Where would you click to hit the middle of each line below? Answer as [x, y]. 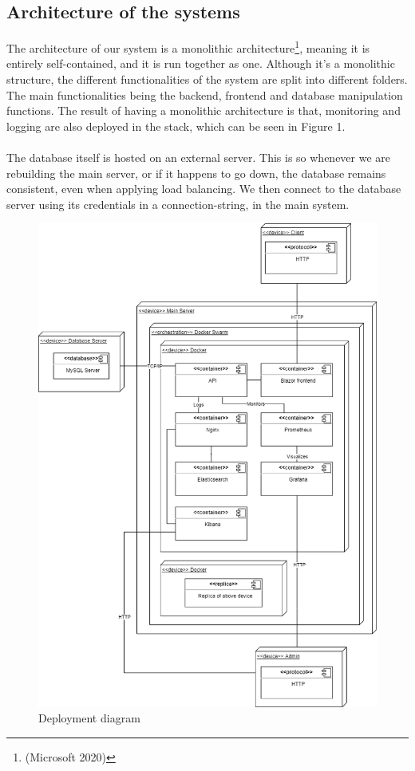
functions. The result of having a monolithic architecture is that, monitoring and [204, 110]
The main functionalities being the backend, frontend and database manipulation [205, 94]
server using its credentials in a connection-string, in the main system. [178, 204]
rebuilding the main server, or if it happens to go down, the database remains [196, 173]
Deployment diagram [89, 718]
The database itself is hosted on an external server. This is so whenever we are [199, 157]
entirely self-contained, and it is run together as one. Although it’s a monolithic [201, 63]
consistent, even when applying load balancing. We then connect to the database [204, 189]
